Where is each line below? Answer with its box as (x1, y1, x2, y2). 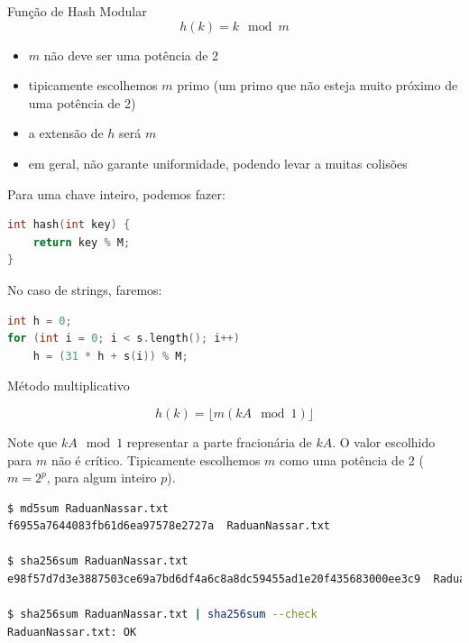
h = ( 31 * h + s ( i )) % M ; (32, 349, 189, 363)
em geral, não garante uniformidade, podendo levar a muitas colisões (28, 153, 408, 172)
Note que (7, 432, 58, 451)
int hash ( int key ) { (7, 218, 131, 232)
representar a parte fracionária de (126, 432, 312, 451)
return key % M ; (32, 235, 131, 249)
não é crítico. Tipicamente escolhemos (51, 450, 261, 469)
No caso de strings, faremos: (7, 280, 162, 299)
